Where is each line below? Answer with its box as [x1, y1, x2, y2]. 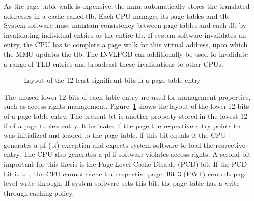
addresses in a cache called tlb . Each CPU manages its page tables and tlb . [4, 10, 230, 21]
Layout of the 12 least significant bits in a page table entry [24, 75, 201, 85]
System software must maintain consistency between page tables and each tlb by [4, 20, 247, 30]
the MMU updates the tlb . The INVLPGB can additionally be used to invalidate [4, 49, 248, 59]
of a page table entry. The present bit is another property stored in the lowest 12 [4, 110, 248, 121]
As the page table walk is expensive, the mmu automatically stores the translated [4, 1, 250, 11]
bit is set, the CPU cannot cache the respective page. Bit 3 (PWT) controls [4, 168, 231, 178]
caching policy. [29, 187, 74, 198]
